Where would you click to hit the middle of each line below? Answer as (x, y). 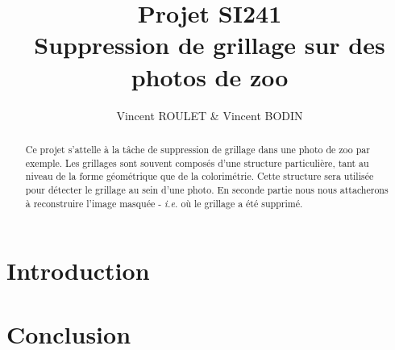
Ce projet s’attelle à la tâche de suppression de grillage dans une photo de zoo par (197, 149)
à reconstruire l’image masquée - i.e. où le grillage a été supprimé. (164, 203)
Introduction (78, 271)
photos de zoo (210, 76)
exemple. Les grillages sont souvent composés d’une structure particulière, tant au (197, 162)
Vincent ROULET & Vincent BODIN (210, 115)
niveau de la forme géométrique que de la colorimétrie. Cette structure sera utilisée (200, 176)
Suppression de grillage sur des (210, 45)
